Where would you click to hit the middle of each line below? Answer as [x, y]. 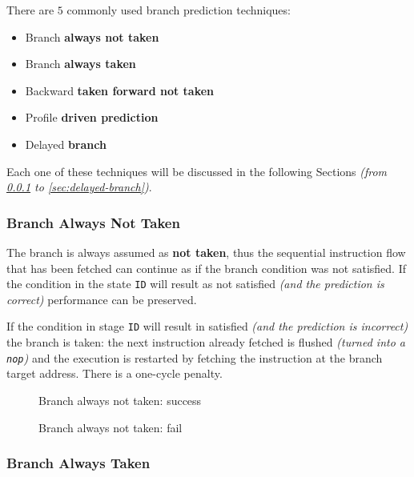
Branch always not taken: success [120, 400]
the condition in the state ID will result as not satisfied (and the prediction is [195, 284]
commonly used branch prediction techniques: [179, 10]
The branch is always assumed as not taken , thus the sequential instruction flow [206, 252]
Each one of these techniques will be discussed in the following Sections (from [197, 171]
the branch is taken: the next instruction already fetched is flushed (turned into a [206, 342]
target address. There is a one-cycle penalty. [115, 373]
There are [30, 10]
